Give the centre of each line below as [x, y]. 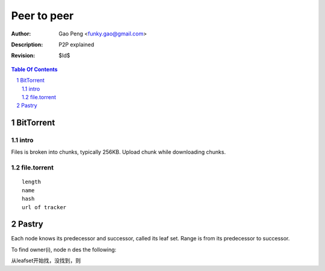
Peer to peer [42, 16]
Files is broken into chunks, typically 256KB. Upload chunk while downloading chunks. [118, 152]
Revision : [23, 56]
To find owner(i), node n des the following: [64, 249]
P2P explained [76, 44]
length [32, 182]
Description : [27, 44]
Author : [21, 34]
